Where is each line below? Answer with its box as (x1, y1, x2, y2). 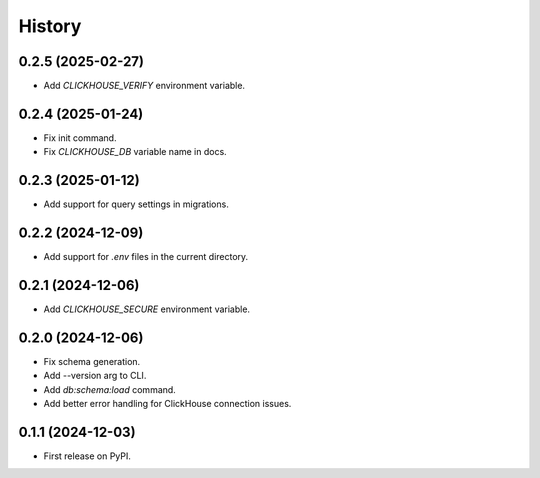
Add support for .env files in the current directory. (43, 251, 249, 263)
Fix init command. (43, 131, 117, 144)
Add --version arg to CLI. (43, 370, 147, 382)
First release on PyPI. (43, 450, 132, 462)
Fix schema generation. (43, 355, 141, 367)
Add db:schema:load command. (43, 383, 177, 395)
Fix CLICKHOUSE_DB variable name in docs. (43, 146, 227, 158)
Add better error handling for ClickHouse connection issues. (43, 398, 292, 410)
